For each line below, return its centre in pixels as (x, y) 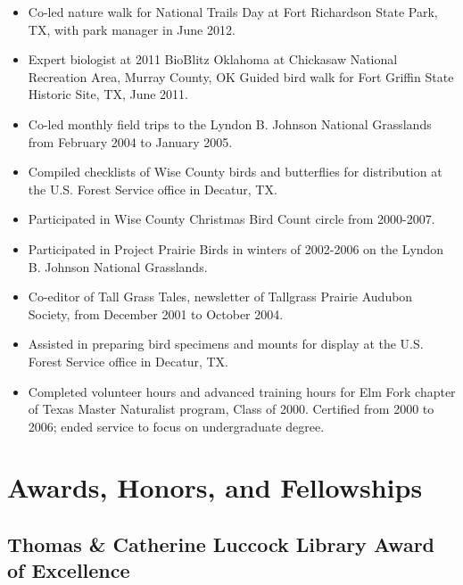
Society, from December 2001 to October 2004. (156, 313)
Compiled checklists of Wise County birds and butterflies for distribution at (235, 172)
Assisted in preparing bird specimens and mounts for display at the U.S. (226, 344)
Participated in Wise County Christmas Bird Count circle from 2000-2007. (231, 219)
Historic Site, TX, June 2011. (108, 94)
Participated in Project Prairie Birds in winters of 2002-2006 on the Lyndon (236, 248)
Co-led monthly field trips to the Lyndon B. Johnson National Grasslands (230, 124)
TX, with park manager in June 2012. (132, 29)
